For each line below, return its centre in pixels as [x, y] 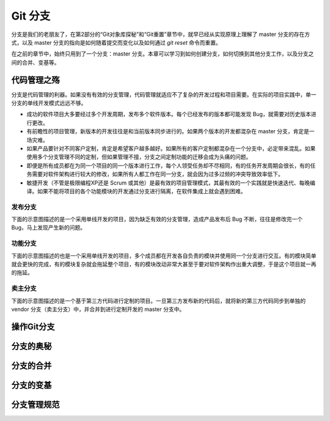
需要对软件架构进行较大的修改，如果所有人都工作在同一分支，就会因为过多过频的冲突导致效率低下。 [157, 174]
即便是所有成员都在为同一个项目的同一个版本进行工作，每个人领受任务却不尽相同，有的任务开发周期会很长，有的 [168, 166]
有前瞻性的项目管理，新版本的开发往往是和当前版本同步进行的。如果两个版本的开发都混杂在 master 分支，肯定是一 [170, 131]
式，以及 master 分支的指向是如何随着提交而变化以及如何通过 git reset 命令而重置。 [116, 42]
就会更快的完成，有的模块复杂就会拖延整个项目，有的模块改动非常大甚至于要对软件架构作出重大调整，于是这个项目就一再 [164, 264]
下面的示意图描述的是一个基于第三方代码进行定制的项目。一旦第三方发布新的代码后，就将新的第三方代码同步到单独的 [158, 301]
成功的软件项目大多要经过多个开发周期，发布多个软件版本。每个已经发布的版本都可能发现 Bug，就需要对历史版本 [169, 114]
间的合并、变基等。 [35, 62]
